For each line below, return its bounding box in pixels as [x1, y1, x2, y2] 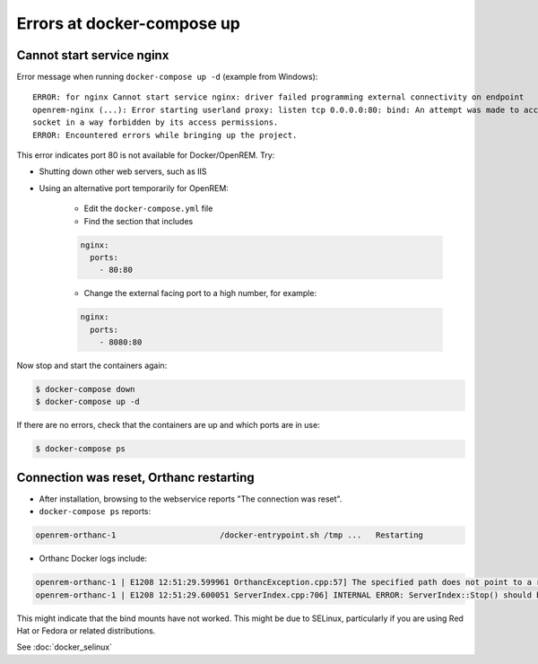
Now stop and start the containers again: [16, 360, 168, 371]
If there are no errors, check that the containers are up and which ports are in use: [16, 420, 320, 431]
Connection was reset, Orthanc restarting [16, 469, 255, 485]
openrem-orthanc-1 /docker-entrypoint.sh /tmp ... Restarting [35, 530, 423, 540]
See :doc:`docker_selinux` [16, 642, 112, 652]
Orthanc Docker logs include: [39, 553, 148, 564]
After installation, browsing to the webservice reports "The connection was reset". [39, 494, 343, 504]
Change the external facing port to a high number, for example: [83, 288, 317, 299]
